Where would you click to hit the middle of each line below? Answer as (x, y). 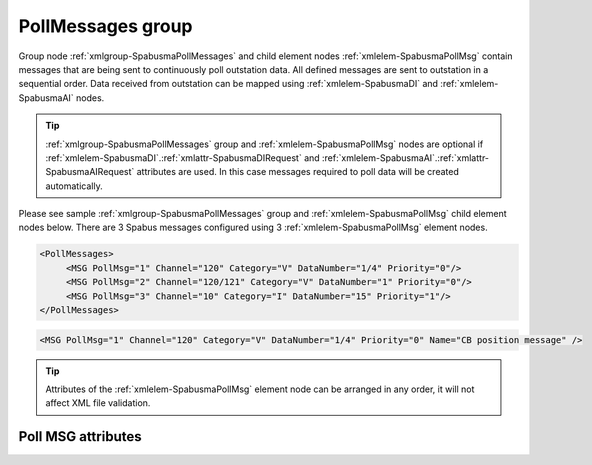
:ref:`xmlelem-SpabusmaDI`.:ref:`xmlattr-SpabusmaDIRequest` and (182, 157)
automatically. (74, 186)
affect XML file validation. (98, 403)
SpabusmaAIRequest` (90, 172)
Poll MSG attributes (80, 436)
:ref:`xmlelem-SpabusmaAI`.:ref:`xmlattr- (405, 157)
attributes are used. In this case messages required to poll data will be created (297, 172)
